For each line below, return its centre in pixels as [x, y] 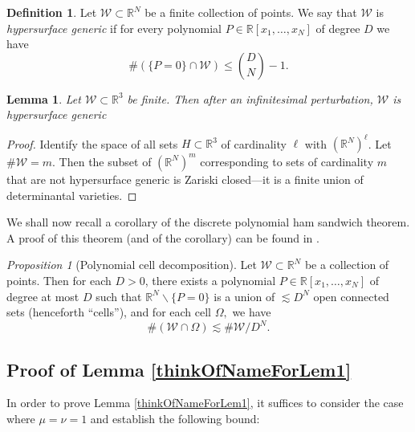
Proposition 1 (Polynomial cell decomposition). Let [132, 265]
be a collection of [347, 265]
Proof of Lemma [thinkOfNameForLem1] [179, 369]
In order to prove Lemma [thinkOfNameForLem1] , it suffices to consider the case [205, 403]
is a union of [244, 296]
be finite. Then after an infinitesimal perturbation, [250, 98]
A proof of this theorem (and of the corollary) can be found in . [163, 237]
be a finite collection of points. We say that [251, 12]
